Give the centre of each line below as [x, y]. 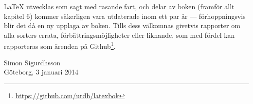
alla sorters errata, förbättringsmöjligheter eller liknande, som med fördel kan [119, 35]
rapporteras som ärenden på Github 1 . [60, 45]
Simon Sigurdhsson [32, 62]
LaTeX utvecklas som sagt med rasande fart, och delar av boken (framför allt [119, 6]
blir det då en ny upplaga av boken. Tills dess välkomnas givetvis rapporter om [122, 25]
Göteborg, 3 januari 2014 [41, 72]
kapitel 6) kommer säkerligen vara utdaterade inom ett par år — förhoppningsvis [125, 16]
